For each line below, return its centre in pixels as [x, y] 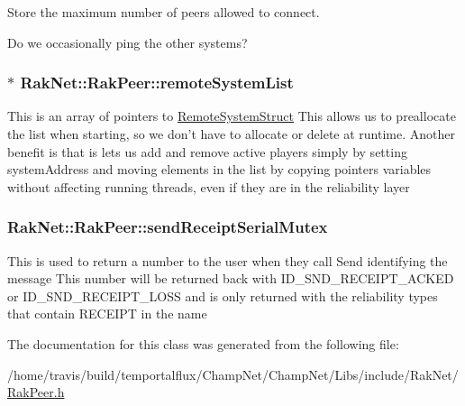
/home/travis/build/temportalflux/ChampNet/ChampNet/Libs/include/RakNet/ [233, 374]
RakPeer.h [36, 392]
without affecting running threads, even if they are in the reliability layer [209, 186]
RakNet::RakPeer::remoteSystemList [157, 83]
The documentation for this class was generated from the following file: [203, 343]
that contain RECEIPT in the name [107, 314]
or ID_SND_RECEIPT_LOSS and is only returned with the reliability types [223, 295]
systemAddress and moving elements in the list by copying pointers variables [219, 169]
